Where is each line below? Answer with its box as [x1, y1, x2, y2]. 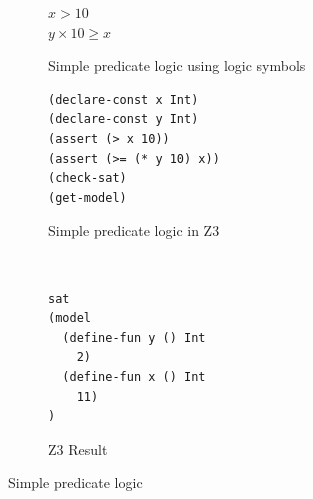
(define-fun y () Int [62, 330, 206, 345]
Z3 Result [48, 438, 108, 459]
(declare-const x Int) [48, 92, 199, 107]
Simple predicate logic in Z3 [48, 220, 220, 241]
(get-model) [48, 190, 127, 205]
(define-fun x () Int [62, 369, 206, 384]
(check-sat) [48, 171, 127, 186]
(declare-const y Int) [48, 112, 199, 127]
